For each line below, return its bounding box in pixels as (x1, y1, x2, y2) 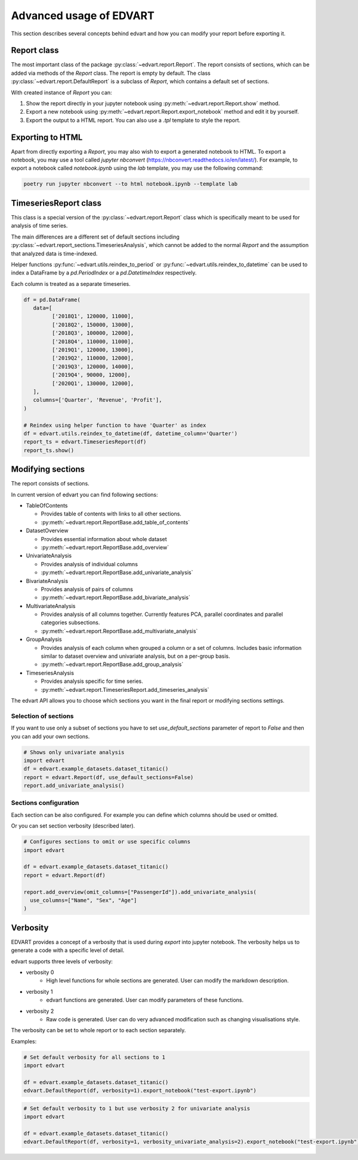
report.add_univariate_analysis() (23, 782, 125, 789)
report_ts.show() (23, 447, 75, 454)
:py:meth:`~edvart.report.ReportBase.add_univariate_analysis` (41, 569, 193, 576)
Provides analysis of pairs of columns (41, 585, 134, 593)
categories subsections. (41, 619, 100, 626)
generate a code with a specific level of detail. (11, 947, 125, 954)
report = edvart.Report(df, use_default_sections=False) (23, 774, 194, 780)
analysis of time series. (11, 222, 68, 230)
